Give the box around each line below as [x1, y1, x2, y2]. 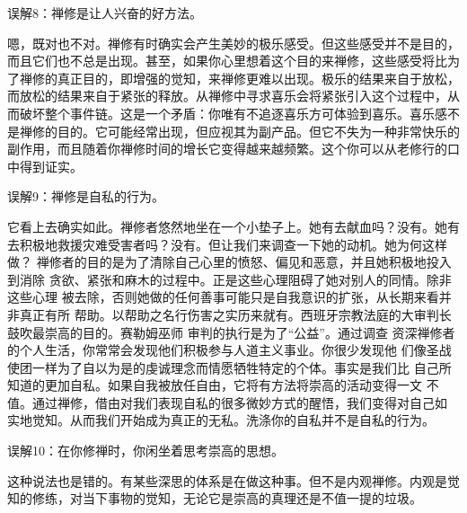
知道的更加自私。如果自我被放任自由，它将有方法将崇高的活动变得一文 [7, 376, 422, 394]
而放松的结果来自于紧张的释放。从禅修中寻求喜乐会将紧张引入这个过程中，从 [7, 86, 460, 105]
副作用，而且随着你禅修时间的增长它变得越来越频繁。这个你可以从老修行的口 [7, 139, 460, 158]
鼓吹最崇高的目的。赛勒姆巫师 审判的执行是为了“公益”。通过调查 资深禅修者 [7, 323, 455, 341]
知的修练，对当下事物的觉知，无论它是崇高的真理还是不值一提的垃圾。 [7, 489, 422, 508]
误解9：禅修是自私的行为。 [7, 187, 164, 206]
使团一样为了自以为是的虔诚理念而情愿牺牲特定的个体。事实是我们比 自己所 [7, 358, 452, 376]
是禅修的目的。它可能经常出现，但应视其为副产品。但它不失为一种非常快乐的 [7, 121, 460, 140]
